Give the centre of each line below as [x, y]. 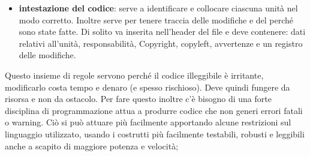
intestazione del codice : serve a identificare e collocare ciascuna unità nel [158, 8]
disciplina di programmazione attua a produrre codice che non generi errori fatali [154, 110]
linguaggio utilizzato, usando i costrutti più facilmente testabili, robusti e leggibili [155, 133]
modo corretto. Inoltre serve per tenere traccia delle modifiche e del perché [156, 19]
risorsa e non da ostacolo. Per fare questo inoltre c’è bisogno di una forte [138, 99]
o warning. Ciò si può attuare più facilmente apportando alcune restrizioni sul [148, 122]
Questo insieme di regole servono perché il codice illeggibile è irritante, [134, 75]
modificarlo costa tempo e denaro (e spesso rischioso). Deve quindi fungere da [148, 87]
